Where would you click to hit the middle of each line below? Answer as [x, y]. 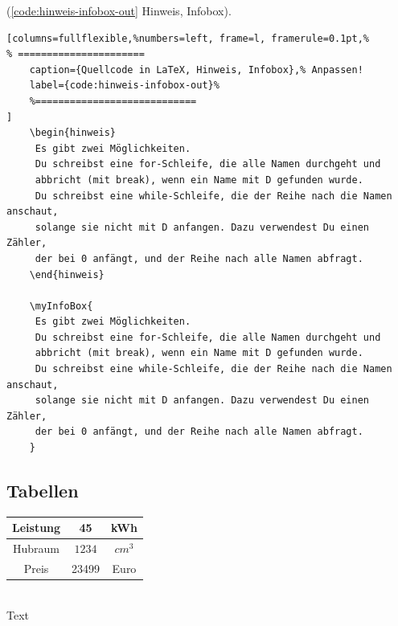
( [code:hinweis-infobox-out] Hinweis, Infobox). [119, 10]
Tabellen [43, 491]
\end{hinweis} [67, 274]
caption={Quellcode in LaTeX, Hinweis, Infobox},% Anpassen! [196, 70]
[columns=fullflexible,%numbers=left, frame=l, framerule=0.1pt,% [188, 38]
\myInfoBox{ [61, 306]
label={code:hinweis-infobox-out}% [124, 86]
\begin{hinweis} [73, 133]
